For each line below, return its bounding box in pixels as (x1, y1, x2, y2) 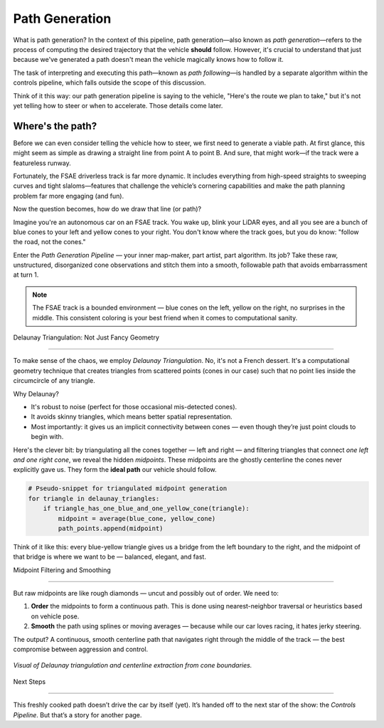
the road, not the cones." (13, 238, 86, 246)
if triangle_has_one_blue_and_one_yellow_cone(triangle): (43, 505, 250, 512)
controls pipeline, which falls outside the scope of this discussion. (13, 78, 206, 87)
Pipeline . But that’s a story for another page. (13, 710, 142, 719)
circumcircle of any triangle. (13, 376, 95, 385)
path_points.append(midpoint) (58, 524, 164, 532)
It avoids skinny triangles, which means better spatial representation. (31, 413, 233, 421)
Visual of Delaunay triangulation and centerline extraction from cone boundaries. (13, 661, 252, 670)
